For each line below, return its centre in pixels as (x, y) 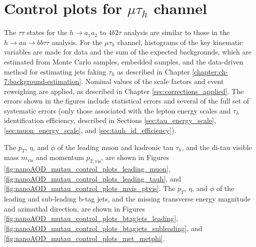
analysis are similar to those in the (177, 32)
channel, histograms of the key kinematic (180, 42)
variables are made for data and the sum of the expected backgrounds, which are (128, 52)
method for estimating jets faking (55, 71)
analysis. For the (77, 42)
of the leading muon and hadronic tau (115, 147)
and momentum (60, 157)
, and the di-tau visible (217, 147)
